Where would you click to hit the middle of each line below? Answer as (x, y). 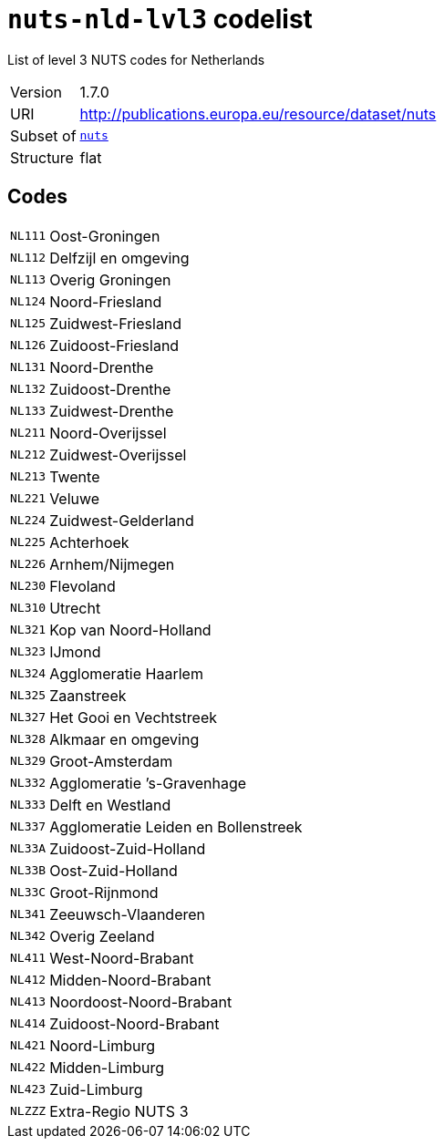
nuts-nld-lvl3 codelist (160, 19)
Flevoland (83, 586)
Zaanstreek (88, 695)
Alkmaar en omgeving (124, 739)
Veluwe (75, 498)
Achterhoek (89, 542)
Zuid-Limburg (96, 1089)
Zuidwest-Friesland (116, 323)
